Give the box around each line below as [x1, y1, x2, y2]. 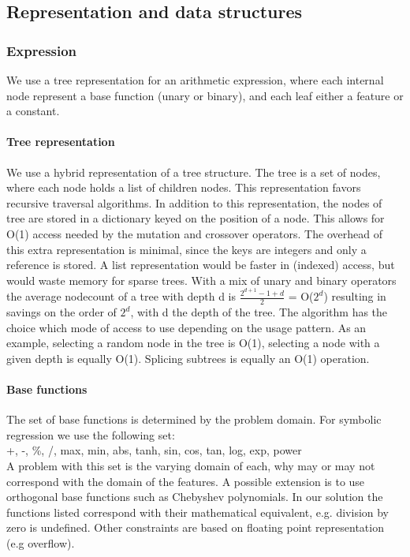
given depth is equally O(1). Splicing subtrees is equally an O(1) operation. [6, 350, 370, 366]
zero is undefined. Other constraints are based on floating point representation [6, 519, 384, 536]
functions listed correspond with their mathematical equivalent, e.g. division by [6, 503, 389, 520]
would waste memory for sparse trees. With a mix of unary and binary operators [6, 271, 397, 288]
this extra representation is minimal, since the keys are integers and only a [6, 241, 367, 257]
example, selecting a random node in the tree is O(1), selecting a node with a [6, 335, 380, 351]
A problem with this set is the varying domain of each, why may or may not [6, 457, 375, 473]
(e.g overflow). [6, 534, 75, 551]
